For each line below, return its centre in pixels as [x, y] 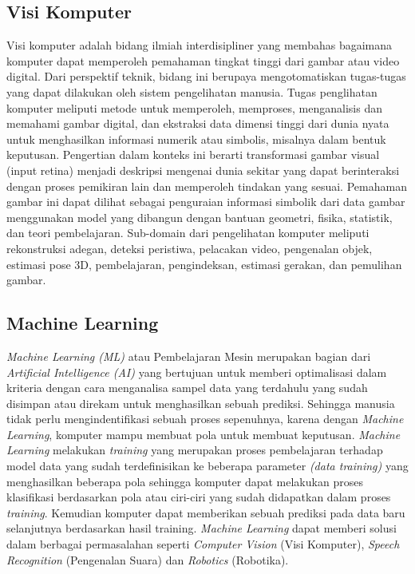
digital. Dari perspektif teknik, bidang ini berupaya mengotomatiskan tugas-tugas [206, 76]
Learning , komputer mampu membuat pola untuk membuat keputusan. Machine [204, 434]
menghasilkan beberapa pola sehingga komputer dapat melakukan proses [185, 481]
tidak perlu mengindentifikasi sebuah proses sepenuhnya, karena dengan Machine [205, 419]
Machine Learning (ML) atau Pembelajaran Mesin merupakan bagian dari [189, 356]
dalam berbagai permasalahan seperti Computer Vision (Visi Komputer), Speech [203, 544]
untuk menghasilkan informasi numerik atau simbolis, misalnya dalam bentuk [196, 139]
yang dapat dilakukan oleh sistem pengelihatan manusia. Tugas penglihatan [192, 91]
